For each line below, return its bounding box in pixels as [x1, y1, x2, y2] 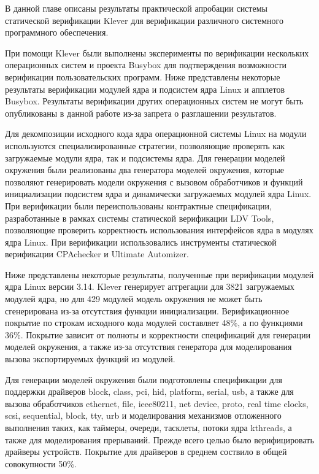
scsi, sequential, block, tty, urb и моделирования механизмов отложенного [5, 409, 282, 422]
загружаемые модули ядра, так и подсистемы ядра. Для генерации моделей [5, 151, 285, 164]
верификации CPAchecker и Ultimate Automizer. [5, 247, 189, 260]
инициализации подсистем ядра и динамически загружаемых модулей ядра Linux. [5, 187, 312, 200]
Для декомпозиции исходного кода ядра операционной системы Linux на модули [5, 127, 307, 140]
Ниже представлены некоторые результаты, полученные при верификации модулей [5, 268, 314, 281]
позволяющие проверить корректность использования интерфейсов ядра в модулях [5, 223, 313, 236]
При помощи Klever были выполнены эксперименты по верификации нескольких [5, 46, 309, 59]
